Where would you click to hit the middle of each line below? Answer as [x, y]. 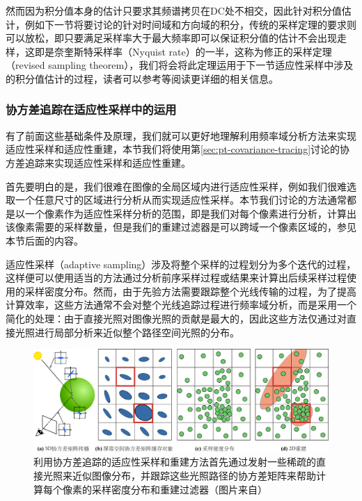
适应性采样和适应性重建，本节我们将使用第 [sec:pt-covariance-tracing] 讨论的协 [178, 149]
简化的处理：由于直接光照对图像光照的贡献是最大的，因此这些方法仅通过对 [176, 318]
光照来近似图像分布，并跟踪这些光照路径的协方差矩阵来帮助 [179, 475]
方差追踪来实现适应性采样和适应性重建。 [98, 162]
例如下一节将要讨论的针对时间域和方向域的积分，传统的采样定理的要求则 [190, 24]
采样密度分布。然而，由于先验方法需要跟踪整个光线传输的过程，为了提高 [190, 291]
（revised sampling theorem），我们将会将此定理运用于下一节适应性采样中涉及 [180, 65]
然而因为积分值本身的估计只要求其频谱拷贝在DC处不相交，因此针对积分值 [174, 10]
